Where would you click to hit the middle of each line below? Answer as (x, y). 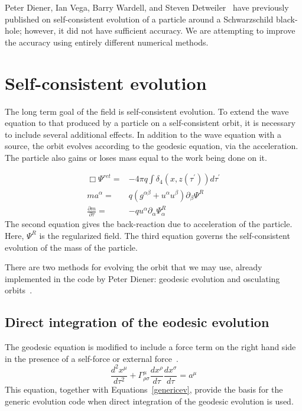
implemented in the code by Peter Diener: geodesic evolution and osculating (142, 278)
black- (287, 19)
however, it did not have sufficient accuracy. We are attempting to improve (160, 30)
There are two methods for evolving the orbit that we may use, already (134, 267)
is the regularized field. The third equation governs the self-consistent (165, 235)
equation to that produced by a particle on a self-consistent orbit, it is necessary (150, 123)
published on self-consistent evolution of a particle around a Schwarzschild (139, 19)
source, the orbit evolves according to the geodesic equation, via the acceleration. (152, 146)
